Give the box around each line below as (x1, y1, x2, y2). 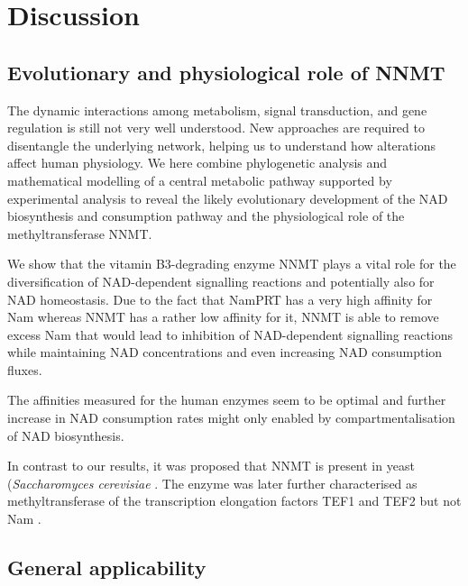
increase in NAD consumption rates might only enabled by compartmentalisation (7, 408, 455, 427)
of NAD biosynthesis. (7, 426, 124, 444)
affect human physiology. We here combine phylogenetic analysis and (7, 153, 388, 172)
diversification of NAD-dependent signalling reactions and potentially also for (7, 271, 435, 290)
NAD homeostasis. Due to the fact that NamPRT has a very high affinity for (7, 289, 433, 308)
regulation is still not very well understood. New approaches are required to (7, 118, 425, 137)
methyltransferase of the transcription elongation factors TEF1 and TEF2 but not (7, 491, 462, 510)
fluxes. (7, 360, 42, 379)
